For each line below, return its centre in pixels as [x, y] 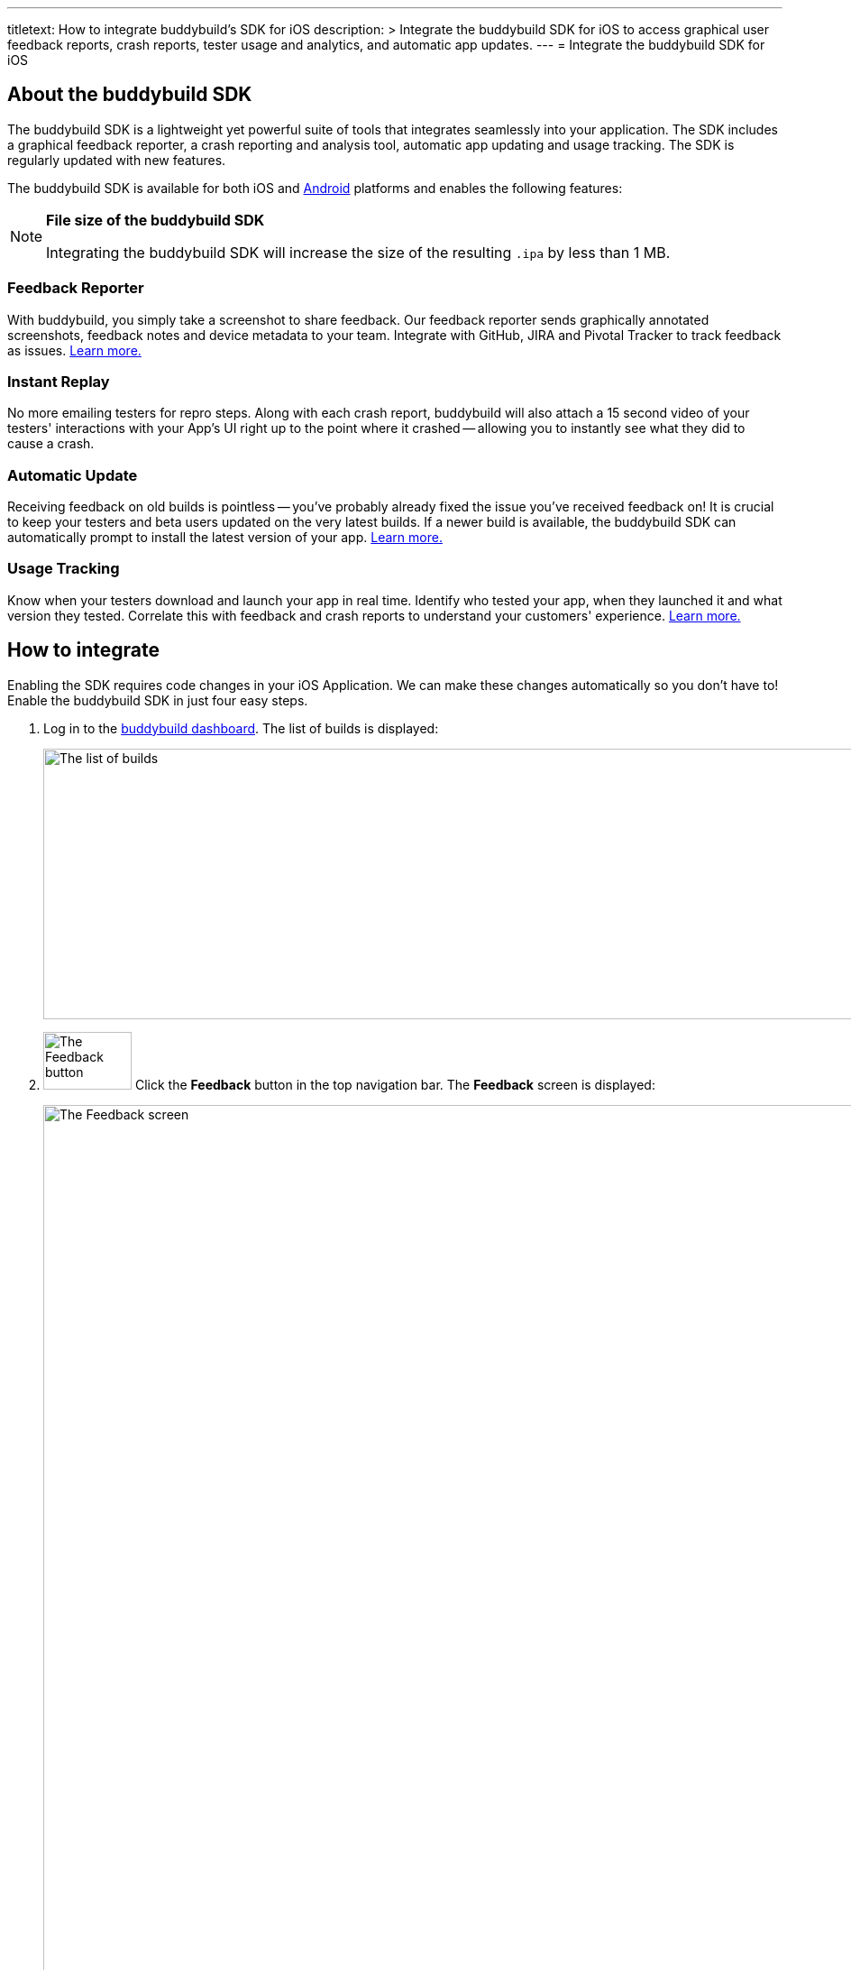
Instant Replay [59, 381]
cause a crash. [51, 444]
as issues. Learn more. [74, 350]
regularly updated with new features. [117, 160]
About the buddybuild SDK [130, 95]
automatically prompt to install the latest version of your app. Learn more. [225, 538]
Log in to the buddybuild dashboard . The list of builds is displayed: [241, 728]
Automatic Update [73, 475]
